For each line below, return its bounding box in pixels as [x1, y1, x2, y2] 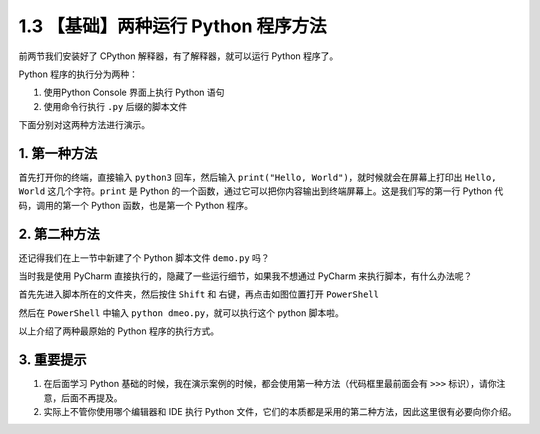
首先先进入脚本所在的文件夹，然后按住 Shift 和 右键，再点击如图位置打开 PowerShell [18, 288, 380, 300]
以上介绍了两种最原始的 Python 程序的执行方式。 [18, 325, 220, 337]
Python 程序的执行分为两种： [18, 68, 139, 80]
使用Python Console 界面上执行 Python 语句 [43, 86, 225, 99]
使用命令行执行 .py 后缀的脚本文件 [43, 100, 188, 112]
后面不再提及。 [60, 391, 123, 404]
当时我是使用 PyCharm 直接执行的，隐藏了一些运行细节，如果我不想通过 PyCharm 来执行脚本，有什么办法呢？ [18, 270, 473, 282]
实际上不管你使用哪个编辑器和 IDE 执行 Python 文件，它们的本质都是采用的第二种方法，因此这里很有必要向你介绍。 [43, 405, 517, 417]
